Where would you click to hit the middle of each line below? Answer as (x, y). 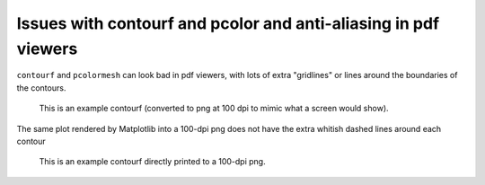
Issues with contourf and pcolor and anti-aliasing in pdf (228, 23)
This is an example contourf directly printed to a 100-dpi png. (152, 162)
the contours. (41, 88)
